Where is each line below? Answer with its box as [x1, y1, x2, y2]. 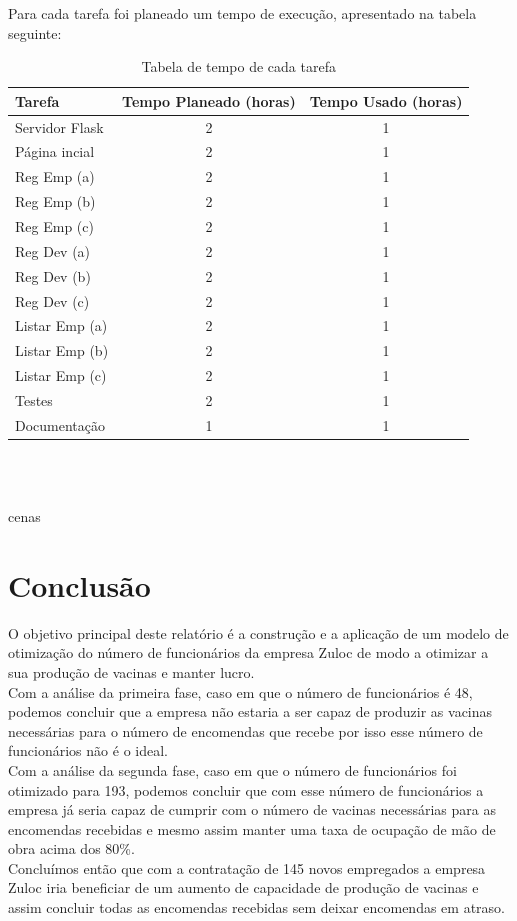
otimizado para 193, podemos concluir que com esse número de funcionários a [8, 779, 484, 800]
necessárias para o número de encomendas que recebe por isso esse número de [8, 720, 483, 741]
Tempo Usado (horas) [309, 90, 463, 111]
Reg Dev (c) [15, 290, 90, 311]
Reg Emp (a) [15, 166, 95, 187]
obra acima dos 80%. [8, 838, 135, 859]
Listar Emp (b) [15, 340, 109, 361]
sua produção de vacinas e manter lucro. [8, 661, 255, 682]
